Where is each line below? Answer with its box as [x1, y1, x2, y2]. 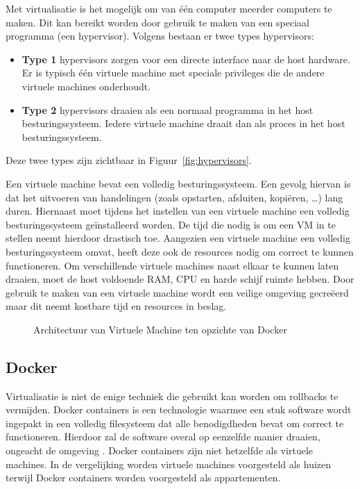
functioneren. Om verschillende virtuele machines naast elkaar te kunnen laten [6, 258, 339, 272]
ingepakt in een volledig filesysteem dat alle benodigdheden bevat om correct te [6, 415, 344, 430]
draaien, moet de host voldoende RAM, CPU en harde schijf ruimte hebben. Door [6, 272, 354, 286]
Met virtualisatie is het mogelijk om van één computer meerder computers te [6, 1, 332, 15]
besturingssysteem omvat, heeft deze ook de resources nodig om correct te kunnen [6, 244, 354, 258]
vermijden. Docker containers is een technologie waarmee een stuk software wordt [6, 402, 352, 417]
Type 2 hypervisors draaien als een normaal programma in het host [22, 102, 314, 117]
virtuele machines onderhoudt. [22, 78, 151, 93]
